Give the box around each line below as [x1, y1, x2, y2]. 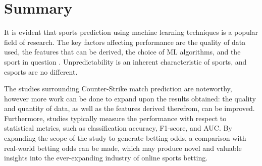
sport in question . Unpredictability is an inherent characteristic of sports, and [4, 56, 247, 67]
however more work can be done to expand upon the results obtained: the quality [4, 93, 256, 103]
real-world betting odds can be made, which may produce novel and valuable [4, 142, 242, 153]
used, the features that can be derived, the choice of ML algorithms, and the [4, 46, 241, 57]
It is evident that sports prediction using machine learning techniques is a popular [4, 27, 258, 37]
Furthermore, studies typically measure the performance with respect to [4, 113, 227, 123]
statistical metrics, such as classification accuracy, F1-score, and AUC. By [4, 123, 232, 133]
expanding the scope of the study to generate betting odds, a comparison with [4, 133, 246, 143]
